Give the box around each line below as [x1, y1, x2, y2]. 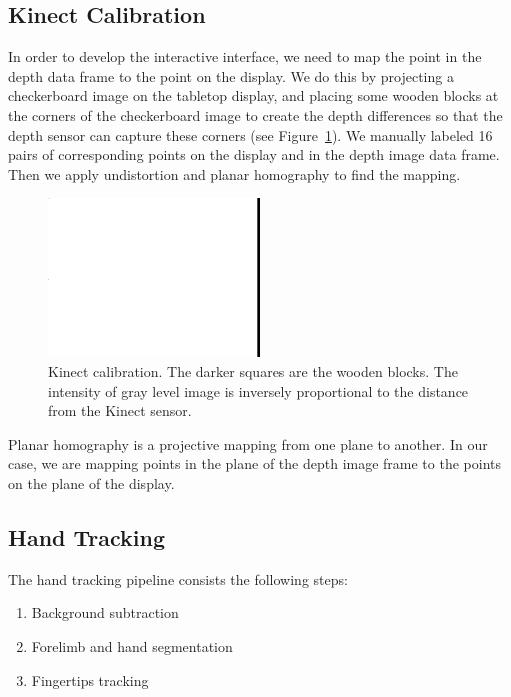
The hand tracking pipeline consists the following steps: [8, 568, 348, 589]
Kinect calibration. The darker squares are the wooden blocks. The [48, 360, 458, 381]
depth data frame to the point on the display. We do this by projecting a [8, 65, 454, 86]
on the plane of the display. [8, 472, 175, 493]
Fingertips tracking [31, 669, 149, 690]
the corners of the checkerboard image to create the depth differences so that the [8, 104, 503, 125]
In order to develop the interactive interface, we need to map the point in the [8, 46, 482, 67]
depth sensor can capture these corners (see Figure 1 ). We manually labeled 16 [8, 124, 493, 145]
